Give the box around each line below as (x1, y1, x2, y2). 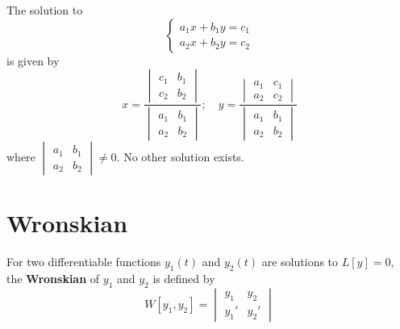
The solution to (6, 2, 83, 18)
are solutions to (261, 253, 339, 270)
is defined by (152, 269, 215, 286)
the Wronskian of (6, 269, 100, 286)
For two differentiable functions (6, 253, 161, 270)
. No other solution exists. (116, 148, 244, 165)
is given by (6, 52, 60, 69)
